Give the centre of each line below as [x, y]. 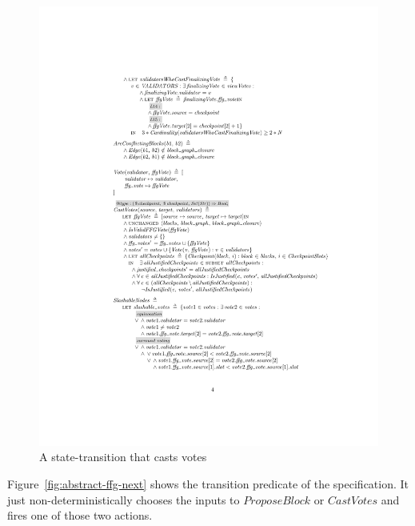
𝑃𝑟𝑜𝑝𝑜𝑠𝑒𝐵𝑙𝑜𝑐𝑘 [277, 501]
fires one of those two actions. [80, 515]
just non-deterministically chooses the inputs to [124, 499]
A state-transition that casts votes [123, 457]
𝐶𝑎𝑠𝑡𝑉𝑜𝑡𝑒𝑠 [353, 501]
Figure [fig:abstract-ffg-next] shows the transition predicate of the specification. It [208, 484]
